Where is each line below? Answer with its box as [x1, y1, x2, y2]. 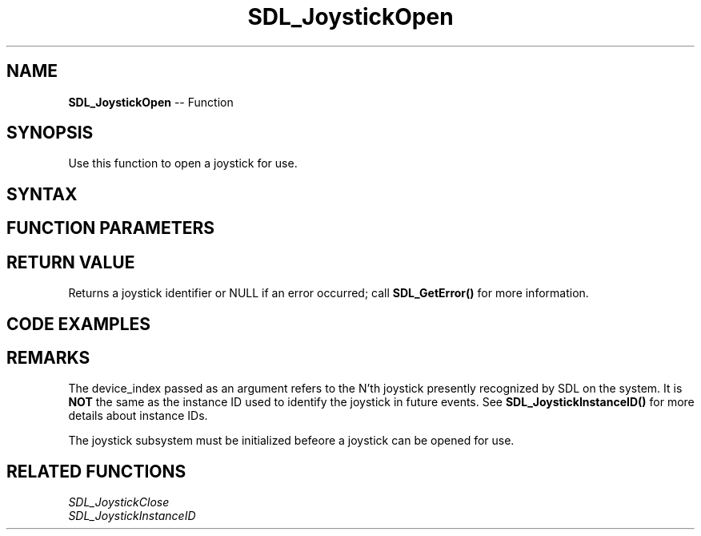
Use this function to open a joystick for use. [68, 156, 298, 171]
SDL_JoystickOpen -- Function [68, 95, 234, 109]
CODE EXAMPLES [6, 313, 151, 334]
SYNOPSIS [6, 123, 94, 143]
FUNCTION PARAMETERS [6, 218, 214, 239]
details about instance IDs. [68, 409, 208, 423]
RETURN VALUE [6, 252, 135, 272]
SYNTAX [6, 183, 78, 204]
